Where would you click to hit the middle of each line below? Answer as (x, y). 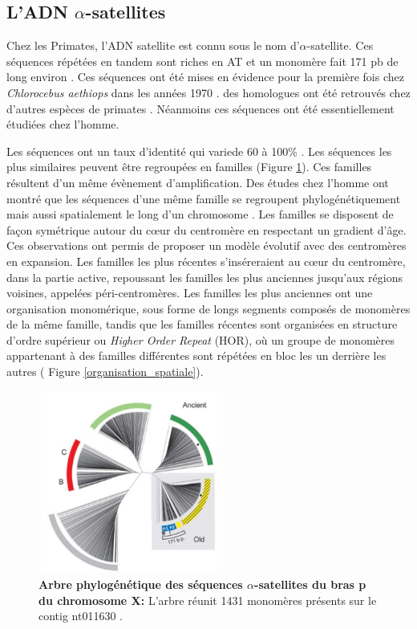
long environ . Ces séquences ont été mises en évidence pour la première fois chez (205, 77)
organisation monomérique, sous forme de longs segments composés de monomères (208, 308)
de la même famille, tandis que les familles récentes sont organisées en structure (202, 324)
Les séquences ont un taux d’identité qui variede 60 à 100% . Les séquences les (199, 151)
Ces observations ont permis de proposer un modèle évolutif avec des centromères (206, 245)
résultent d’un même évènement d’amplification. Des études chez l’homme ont (198, 182)
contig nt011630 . (81, 616)
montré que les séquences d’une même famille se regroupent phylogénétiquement (204, 198)
